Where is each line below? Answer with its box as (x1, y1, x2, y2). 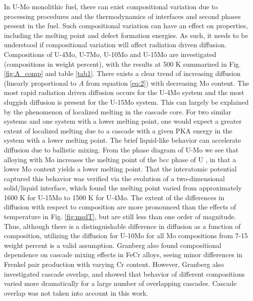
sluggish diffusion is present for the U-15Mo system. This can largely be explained (4, 96, 249, 107)
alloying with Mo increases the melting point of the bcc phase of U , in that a (4, 154, 236, 164)
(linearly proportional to (4, 77, 77, 88)
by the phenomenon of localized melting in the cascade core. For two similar (4, 106, 232, 116)
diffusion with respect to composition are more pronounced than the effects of (4, 202, 236, 212)
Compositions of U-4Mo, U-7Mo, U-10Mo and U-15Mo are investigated (4, 49, 216, 59)
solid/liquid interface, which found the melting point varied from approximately (4, 183, 242, 193)
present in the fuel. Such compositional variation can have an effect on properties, (4, 20, 248, 31)
